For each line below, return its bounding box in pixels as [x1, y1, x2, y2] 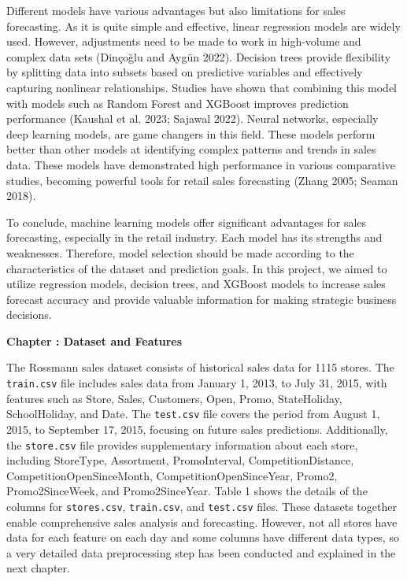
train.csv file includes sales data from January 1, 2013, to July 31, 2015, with [6, 375, 387, 391]
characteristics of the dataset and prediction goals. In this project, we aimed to [6, 260, 387, 276]
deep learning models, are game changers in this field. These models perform [6, 125, 376, 142]
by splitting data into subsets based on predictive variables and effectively [6, 64, 363, 80]
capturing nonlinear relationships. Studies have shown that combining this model [6, 79, 398, 95]
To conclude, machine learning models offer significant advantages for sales [6, 213, 367, 230]
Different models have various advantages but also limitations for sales [6, 2, 346, 18]
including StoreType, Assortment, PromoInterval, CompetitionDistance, [6, 452, 354, 468]
